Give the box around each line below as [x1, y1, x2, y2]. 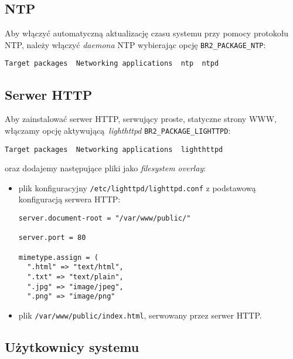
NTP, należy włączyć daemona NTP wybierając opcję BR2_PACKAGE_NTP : [5, 38, 266, 50]
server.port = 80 [18, 233, 86, 242]
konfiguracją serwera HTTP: [18, 193, 121, 205]
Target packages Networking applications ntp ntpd [5, 59, 219, 68]
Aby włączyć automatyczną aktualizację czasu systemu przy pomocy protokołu [5, 27, 289, 39]
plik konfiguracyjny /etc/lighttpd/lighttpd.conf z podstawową [18, 181, 256, 194]
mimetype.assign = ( [18, 253, 98, 262]
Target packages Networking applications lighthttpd [5, 145, 223, 154]
